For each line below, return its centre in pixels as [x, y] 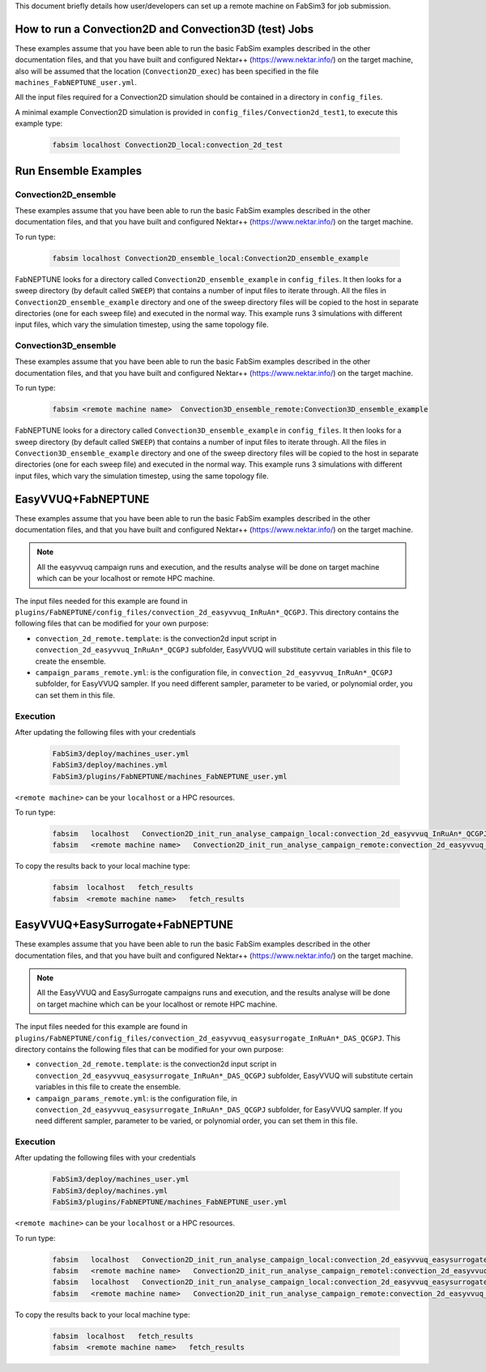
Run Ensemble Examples [79, 171]
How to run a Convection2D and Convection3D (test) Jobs [164, 29]
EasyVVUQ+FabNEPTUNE [82, 499]
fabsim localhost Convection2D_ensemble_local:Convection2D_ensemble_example [210, 258]
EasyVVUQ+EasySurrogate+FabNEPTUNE [124, 925]
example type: [39, 124]
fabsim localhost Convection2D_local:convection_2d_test [168, 145]
